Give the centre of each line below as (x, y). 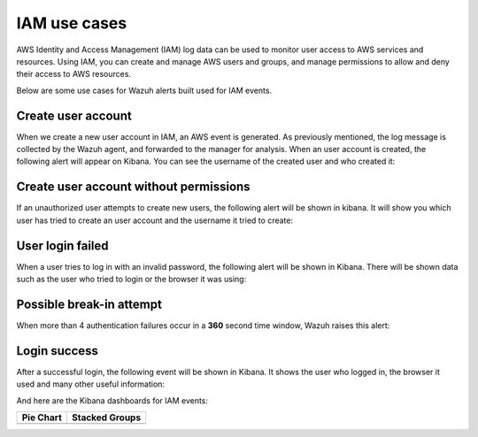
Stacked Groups (107, 418)
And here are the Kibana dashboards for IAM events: (112, 400)
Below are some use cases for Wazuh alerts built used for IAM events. (144, 90)
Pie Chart (42, 418)
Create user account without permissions (134, 187)
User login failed (63, 245)
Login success (58, 351)
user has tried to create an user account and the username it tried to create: (155, 220)
